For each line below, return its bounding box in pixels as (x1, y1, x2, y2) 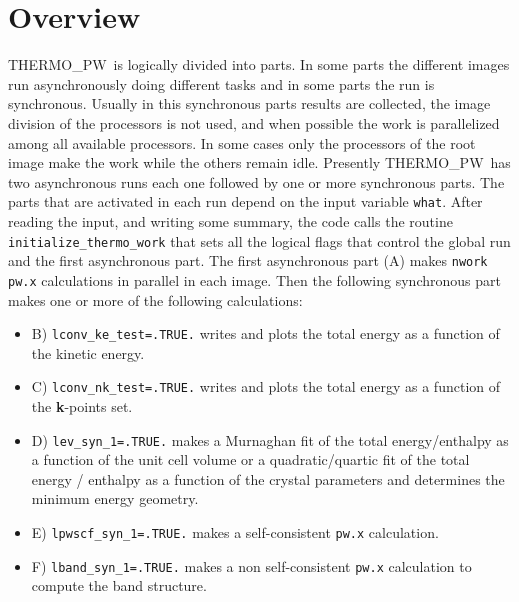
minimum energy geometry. (31, 488, 199, 509)
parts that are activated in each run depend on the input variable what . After (8, 191, 483, 212)
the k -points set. (31, 396, 133, 416)
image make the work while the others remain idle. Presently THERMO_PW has (8, 152, 511, 173)
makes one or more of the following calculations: (8, 289, 303, 310)
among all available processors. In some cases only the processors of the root (8, 132, 476, 153)
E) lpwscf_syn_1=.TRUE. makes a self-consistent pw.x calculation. (31, 522, 439, 543)
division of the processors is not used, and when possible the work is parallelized (8, 112, 500, 133)
